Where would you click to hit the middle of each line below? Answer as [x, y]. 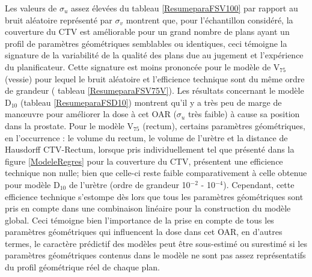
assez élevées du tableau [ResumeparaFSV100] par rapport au [185, 8]
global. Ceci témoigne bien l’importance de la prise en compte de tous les [139, 220]
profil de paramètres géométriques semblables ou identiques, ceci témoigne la [146, 43]
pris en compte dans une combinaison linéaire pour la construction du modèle [148, 208]
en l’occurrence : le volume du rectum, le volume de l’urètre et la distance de [146, 137]
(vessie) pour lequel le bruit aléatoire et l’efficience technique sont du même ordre [155, 78]
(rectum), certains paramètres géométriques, [224, 125]
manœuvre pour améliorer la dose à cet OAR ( [91, 114]
